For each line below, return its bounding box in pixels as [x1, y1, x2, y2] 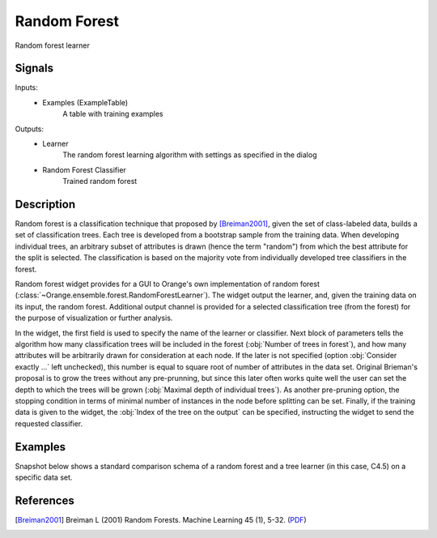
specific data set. [15, 472, 73, 482]
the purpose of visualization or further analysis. [15, 313, 173, 323]
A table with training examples [62, 109, 163, 119]
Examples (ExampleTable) [42, 97, 129, 107]
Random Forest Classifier [42, 164, 127, 174]
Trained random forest [62, 177, 138, 186]
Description [15, 198, 76, 211]
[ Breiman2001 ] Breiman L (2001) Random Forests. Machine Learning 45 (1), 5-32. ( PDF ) [15, 515, 307, 524]
